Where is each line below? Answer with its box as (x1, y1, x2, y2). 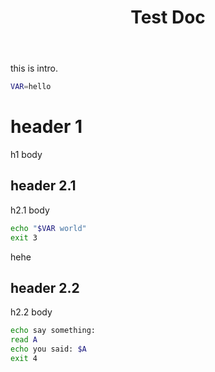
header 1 (10, 116, 83, 138)
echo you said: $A (10, 344, 87, 355)
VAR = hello (10, 82, 52, 92)
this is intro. (10, 62, 59, 75)
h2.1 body (10, 204, 50, 216)
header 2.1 (10, 177, 77, 195)
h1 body (10, 149, 43, 160)
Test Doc (130, 6, 206, 29)
